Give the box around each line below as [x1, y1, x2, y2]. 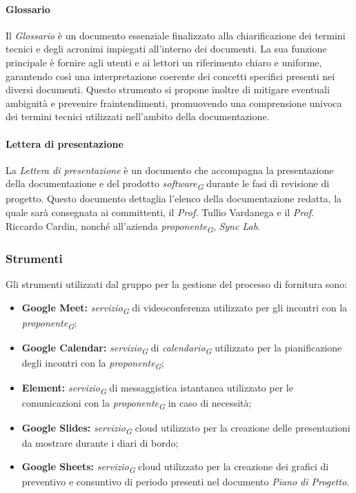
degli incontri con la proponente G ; [21, 355, 164, 371]
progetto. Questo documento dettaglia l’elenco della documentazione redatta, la [6, 191, 342, 206]
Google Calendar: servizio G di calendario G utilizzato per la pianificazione [21, 340, 342, 356]
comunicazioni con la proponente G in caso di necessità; [21, 396, 252, 412]
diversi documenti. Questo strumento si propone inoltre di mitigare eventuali [6, 82, 330, 97]
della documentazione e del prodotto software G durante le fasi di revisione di [6, 176, 330, 193]
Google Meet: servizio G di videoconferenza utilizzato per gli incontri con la [21, 300, 348, 316]
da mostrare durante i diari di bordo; [21, 436, 179, 450]
